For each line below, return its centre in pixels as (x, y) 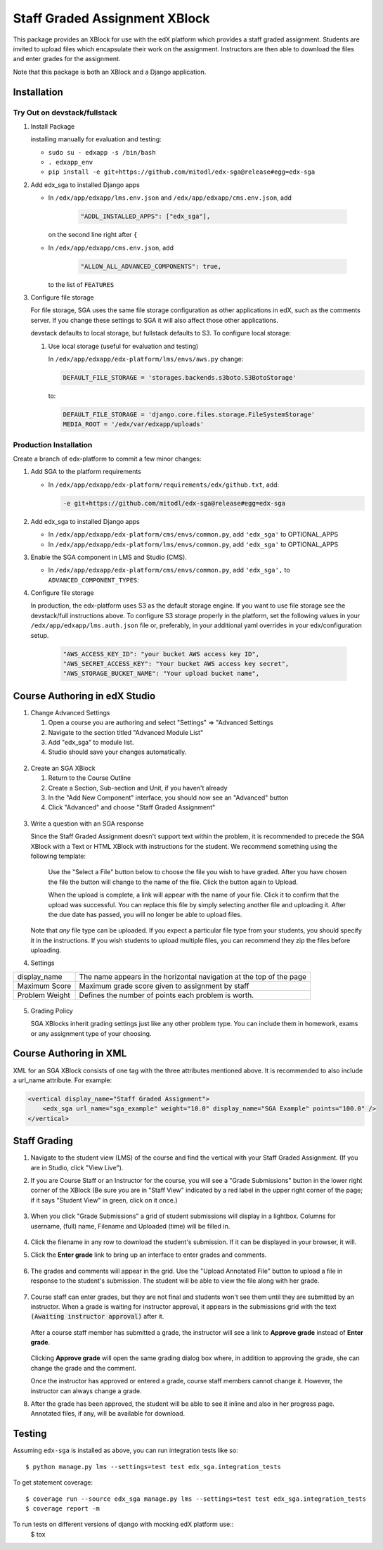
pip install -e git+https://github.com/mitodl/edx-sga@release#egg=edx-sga (182, 172)
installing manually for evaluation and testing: (96, 139)
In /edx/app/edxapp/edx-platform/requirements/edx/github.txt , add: (163, 485)
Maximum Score (44, 986)
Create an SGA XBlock (63, 768)
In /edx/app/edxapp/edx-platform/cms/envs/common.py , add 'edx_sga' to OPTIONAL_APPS (193, 534)
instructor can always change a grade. (86, 1391)
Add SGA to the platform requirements (86, 472)
